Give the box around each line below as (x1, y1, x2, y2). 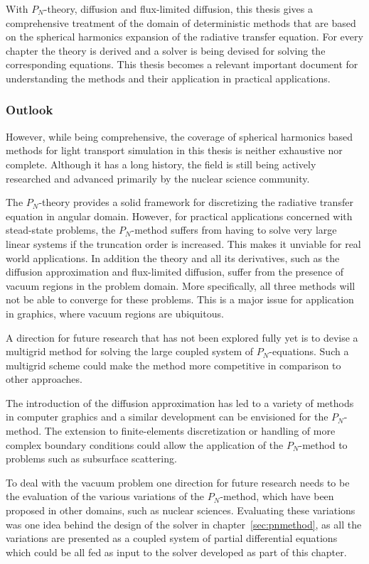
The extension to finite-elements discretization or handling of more (44, 423, 336, 438)
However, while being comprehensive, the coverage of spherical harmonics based (6, 129, 353, 143)
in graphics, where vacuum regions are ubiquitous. (6, 305, 224, 320)
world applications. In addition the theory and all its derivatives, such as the (6, 250, 340, 265)
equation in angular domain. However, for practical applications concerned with (6, 208, 353, 223)
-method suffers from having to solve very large (131, 222, 337, 237)
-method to (299, 437, 348, 452)
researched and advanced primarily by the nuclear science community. (6, 170, 310, 185)
